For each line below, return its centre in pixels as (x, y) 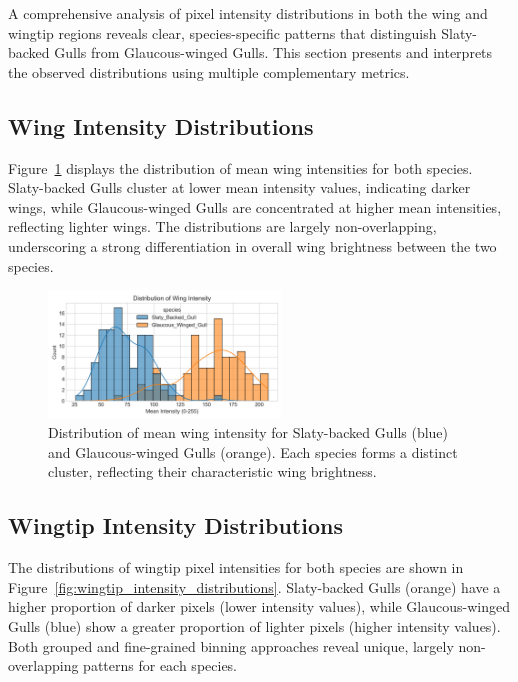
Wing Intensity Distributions (161, 125)
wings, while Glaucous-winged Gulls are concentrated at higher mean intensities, (255, 206)
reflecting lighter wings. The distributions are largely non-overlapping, (222, 226)
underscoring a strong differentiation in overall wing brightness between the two (252, 245)
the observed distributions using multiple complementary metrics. (209, 71)
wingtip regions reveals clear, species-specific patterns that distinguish (222, 32)
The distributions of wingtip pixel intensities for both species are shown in (236, 567)
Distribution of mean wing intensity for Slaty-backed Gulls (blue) (248, 432)
